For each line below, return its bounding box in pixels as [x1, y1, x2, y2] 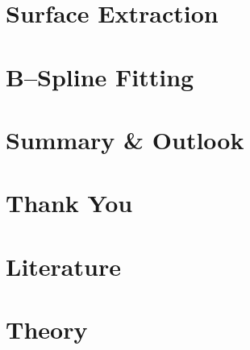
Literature [6, 249, 121, 282]
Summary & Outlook [6, 123, 244, 156]
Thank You [6, 186, 133, 219]
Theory [6, 313, 88, 346]
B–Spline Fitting [6, 60, 194, 93]
